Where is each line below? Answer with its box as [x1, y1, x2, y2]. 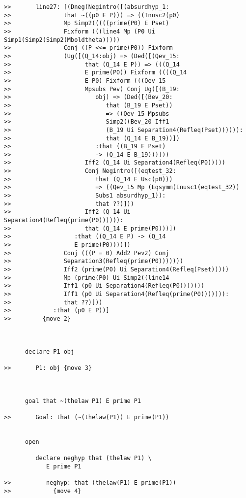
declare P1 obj [25, 348, 75, 355]
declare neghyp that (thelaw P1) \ [35, 455, 152, 462]
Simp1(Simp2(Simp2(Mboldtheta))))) [4, 36, 120, 43]
